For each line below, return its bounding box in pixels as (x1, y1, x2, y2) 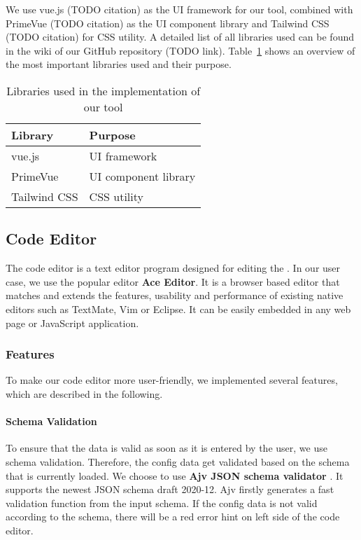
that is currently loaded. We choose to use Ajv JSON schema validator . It (6, 468, 344, 483)
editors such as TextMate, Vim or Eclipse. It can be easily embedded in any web (6, 301, 351, 316)
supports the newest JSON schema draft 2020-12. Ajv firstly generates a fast (6, 482, 334, 497)
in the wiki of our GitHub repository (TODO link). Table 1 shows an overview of (6, 43, 355, 57)
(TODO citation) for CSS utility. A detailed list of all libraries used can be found (6, 29, 354, 44)
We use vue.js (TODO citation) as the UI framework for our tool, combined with (6, 2, 353, 16)
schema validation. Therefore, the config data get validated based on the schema (6, 454, 350, 469)
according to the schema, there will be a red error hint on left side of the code (6, 509, 340, 524)
